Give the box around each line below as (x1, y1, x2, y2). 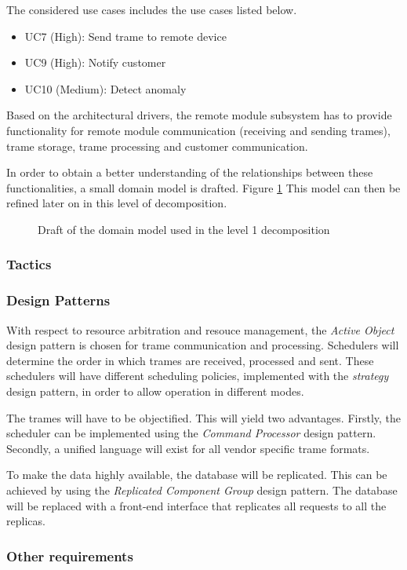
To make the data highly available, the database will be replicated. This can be (6, 466, 387, 483)
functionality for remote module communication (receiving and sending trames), (6, 122, 391, 138)
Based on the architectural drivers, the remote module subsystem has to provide (6, 107, 392, 123)
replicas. (6, 513, 45, 529)
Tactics (6, 254, 52, 274)
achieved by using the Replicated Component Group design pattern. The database (6, 481, 398, 498)
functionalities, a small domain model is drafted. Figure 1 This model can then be (6, 179, 401, 195)
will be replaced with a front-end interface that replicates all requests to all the (6, 497, 387, 513)
